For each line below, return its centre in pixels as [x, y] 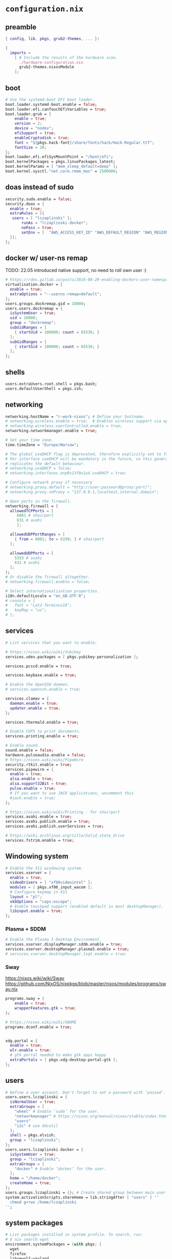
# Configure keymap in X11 [39, 892]
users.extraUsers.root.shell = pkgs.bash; [51, 384]
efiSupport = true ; [35, 133]
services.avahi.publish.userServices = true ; [55, 826]
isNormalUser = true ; [33, 1102]
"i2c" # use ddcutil [36, 1126]
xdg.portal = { [21, 1041]
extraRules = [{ [27, 214]
